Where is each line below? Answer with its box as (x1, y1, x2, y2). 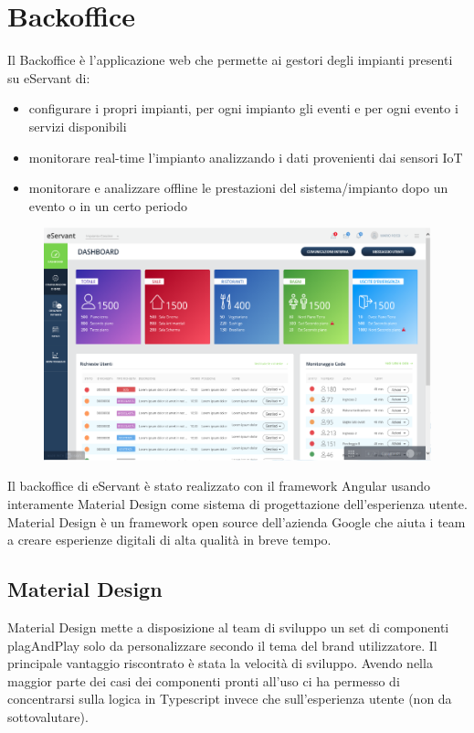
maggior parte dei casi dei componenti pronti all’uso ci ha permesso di (7, 671, 400, 690)
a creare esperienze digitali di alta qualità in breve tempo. (7, 530, 332, 549)
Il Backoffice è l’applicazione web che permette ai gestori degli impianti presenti (7, 50, 453, 69)
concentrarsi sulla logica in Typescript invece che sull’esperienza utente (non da (7, 689, 452, 708)
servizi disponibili (28, 116, 127, 135)
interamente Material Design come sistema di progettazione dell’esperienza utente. (7, 494, 468, 513)
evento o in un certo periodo (28, 196, 187, 215)
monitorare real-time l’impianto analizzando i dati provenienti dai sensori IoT (28, 147, 463, 166)
